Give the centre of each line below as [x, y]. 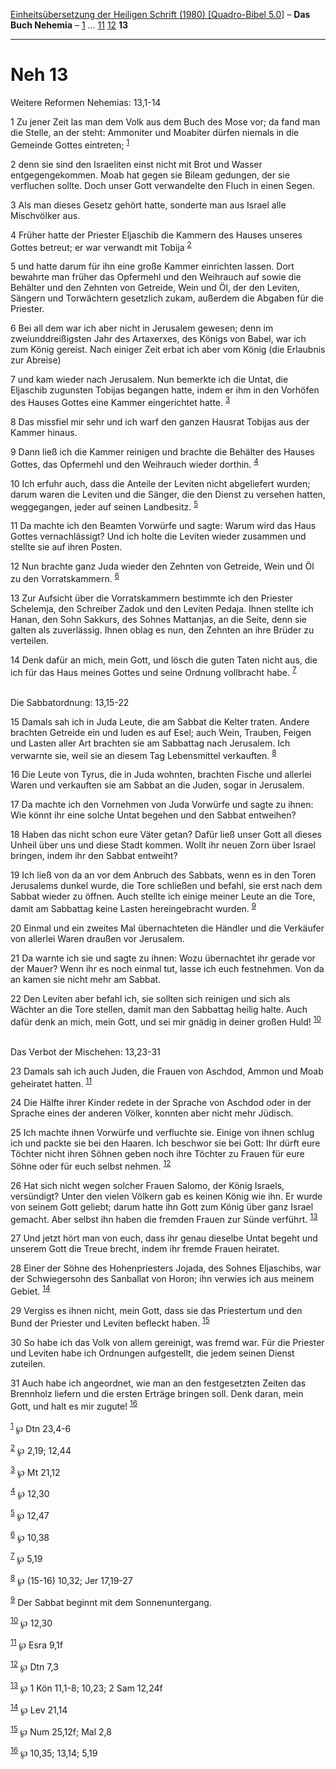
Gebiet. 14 [30, 1291]
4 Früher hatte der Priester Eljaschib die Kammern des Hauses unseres [156, 235]
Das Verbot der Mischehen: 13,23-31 [85, 1051]
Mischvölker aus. [45, 215]
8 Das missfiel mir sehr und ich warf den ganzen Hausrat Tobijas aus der [160, 421]
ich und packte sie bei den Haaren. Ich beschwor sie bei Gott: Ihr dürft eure [165, 1143]
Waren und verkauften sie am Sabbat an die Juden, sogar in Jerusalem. [157, 785]
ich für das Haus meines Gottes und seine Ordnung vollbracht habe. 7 [153, 671]
